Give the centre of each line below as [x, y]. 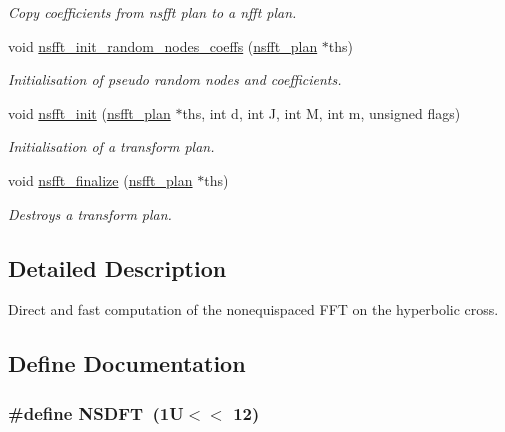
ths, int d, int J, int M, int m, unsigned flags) [321, 112]
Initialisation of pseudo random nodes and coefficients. [175, 79]
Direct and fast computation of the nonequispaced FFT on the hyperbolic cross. [253, 309]
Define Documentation [127, 363]
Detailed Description [117, 267]
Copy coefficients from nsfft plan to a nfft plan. [152, 12]
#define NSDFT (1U [96, 412]
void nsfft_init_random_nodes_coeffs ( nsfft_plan [163, 45]
